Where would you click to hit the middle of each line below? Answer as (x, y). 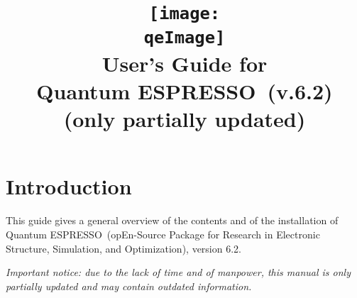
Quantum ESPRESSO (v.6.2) (185, 91)
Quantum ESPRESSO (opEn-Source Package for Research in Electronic (163, 234)
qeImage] (185, 37)
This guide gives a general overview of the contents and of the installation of (172, 220)
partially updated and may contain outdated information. (129, 286)
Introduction (69, 186)
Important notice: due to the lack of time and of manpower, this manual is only (178, 272)
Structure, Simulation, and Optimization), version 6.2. (123, 248)
